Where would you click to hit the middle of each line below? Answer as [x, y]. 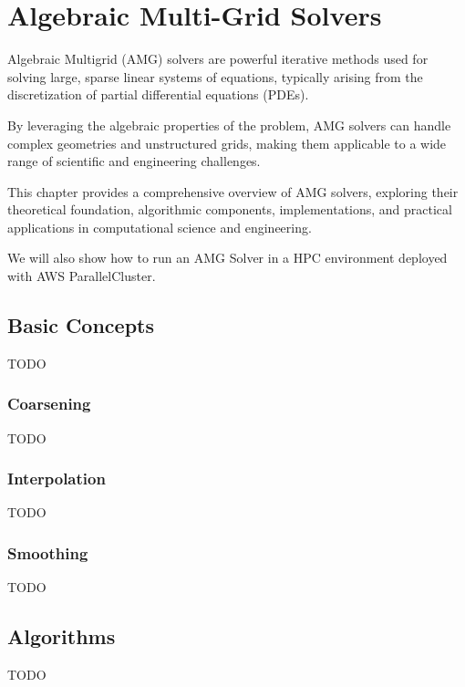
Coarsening [49, 404]
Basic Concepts [81, 325]
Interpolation [57, 479]
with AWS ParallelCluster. [82, 276]
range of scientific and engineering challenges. [134, 161]
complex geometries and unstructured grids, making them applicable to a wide [227, 143]
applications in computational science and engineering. [160, 227]
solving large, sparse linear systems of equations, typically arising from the [215, 76]
